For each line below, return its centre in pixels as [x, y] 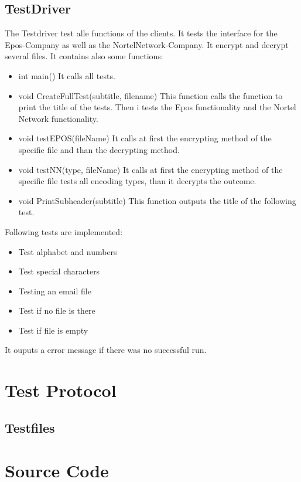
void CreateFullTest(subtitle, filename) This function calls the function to [150, 95]
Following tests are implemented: [64, 231]
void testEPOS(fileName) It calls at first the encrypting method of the [145, 138]
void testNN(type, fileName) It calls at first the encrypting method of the [150, 169]
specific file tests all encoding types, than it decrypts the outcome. [137, 181]
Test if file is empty [53, 330]
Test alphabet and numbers [68, 251]
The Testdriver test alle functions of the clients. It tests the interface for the [141, 33]
